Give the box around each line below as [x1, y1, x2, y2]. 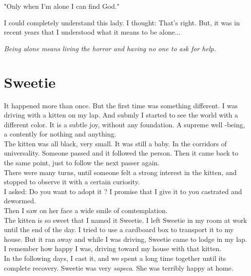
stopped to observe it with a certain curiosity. [4, 177, 140, 187]
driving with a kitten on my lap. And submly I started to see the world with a [4, 110, 238, 120]
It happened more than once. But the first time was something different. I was [4, 100, 238, 110]
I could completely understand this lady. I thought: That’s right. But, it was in [4, 17, 240, 27]
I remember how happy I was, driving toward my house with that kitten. [4, 243, 221, 254]
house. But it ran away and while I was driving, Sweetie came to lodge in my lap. [4, 234, 247, 244]
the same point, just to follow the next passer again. [4, 158, 160, 168]
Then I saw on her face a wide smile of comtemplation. [4, 205, 168, 216]
